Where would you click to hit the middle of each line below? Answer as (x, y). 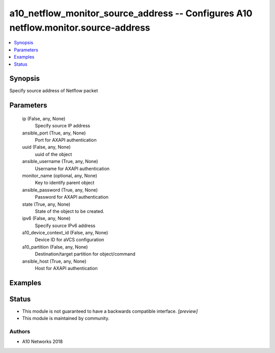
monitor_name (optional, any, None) (60, 175)
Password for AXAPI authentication (72, 197)
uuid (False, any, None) (46, 147)
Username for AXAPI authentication (72, 169)
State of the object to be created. (70, 211)
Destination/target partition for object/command (85, 254)
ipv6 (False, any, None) (46, 219)
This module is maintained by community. (66, 318)
